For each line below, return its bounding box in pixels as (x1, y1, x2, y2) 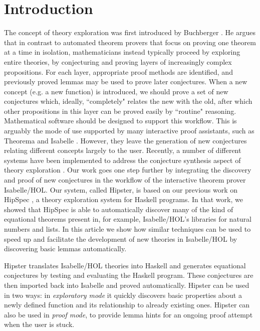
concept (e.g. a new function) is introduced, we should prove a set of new (4, 86, 228, 96)
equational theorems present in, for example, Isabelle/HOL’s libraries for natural (4, 214, 251, 224)
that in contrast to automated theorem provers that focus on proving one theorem (4, 37, 256, 47)
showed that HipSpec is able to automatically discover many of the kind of (4, 204, 233, 214)
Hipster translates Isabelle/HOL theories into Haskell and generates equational (4, 260, 246, 270)
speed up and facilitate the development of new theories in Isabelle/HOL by (4, 233, 237, 244)
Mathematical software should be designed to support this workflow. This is (4, 115, 237, 126)
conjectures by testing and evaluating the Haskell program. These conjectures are (4, 270, 253, 280)
